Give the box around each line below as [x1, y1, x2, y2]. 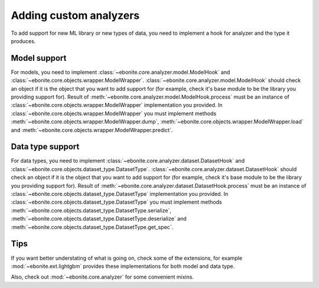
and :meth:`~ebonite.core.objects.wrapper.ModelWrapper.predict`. [11, 126, 173, 133]
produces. [11, 37, 36, 44]
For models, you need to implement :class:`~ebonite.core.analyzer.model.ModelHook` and [11, 68, 230, 76]
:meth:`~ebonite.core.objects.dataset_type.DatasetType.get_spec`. [11, 223, 174, 230]
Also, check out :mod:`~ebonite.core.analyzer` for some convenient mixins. [11, 273, 194, 280]
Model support [11, 53, 67, 63]
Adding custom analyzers [11, 9, 140, 22]
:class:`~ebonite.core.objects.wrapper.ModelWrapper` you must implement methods [11, 110, 217, 117]
